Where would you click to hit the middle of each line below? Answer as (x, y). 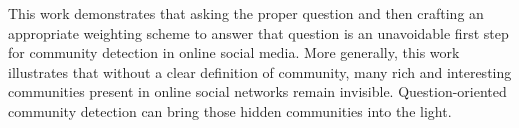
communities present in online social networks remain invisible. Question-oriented (257, 91)
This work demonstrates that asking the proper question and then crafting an (246, 13)
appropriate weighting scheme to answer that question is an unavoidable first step (258, 32)
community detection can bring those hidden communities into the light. (230, 110)
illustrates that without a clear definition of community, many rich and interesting (260, 71)
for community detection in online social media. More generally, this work (234, 52)
